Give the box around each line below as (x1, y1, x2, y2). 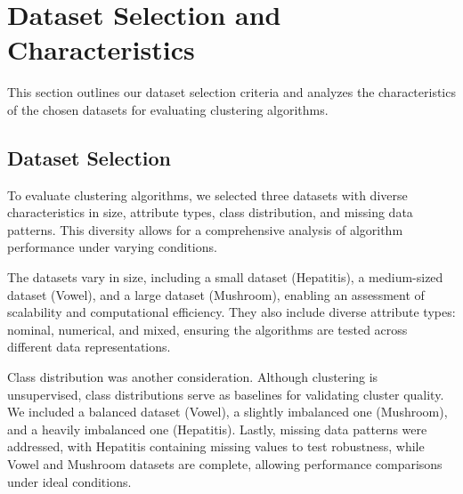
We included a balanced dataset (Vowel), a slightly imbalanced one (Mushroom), (7, 402, 448, 421)
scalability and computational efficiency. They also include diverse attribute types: (7, 303, 456, 321)
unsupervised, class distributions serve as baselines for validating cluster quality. (7, 385, 444, 403)
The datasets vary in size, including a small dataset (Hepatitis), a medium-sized (7, 268, 443, 287)
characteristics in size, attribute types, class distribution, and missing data (7, 203, 413, 222)
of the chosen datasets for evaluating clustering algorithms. (7, 100, 329, 118)
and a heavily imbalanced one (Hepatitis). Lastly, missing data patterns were (7, 419, 427, 438)
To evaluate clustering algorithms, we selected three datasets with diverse (7, 185, 408, 204)
